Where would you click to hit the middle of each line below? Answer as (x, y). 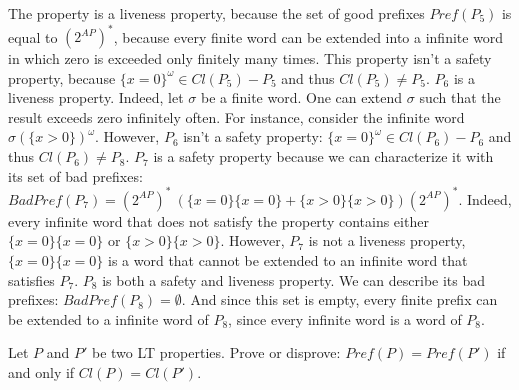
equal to (33, 36)
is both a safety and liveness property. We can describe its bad (294, 279)
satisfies (31, 279)
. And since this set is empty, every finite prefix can (339, 299)
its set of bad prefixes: (75, 175)
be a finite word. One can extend (301, 97)
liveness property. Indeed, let (96, 97)
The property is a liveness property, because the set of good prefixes (216, 13)
